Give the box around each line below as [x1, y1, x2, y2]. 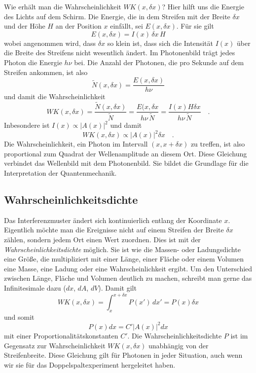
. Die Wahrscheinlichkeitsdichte [127, 330, 222, 340]
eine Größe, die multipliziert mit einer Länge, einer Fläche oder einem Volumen [4, 254, 244, 264]
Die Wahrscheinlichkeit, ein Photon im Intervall [4, 139, 148, 149]
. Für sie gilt [176, 21, 214, 31]
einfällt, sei [110, 21, 143, 31]
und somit [4, 311, 35, 322]
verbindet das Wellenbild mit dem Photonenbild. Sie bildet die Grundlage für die [4, 158, 249, 168]
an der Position [55, 21, 102, 31]
